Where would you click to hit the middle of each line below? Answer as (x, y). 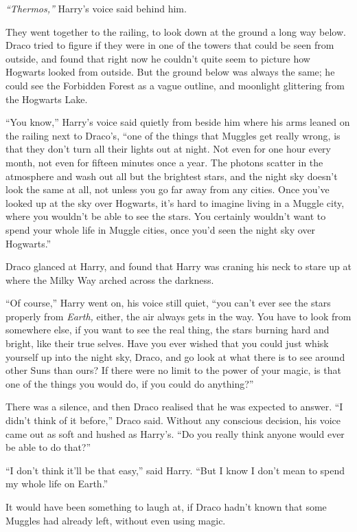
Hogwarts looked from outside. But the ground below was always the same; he (170, 72)
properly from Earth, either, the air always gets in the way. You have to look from (178, 316)
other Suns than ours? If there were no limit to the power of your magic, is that (173, 370)
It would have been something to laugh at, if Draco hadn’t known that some (166, 507)
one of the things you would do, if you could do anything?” (130, 383)
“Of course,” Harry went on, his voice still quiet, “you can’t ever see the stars (168, 303)
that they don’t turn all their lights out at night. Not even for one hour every (168, 149)
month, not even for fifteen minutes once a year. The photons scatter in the (164, 162)
